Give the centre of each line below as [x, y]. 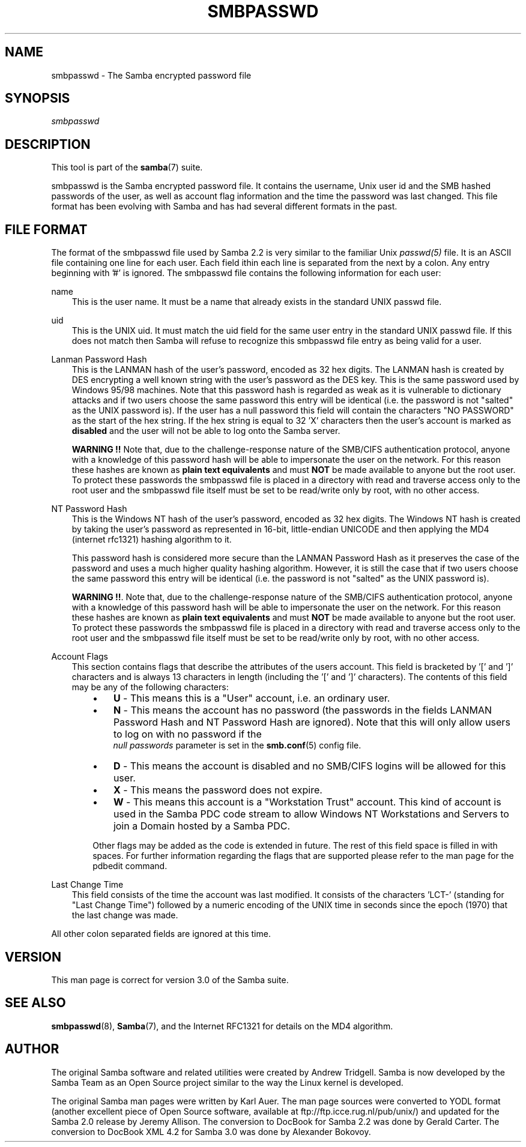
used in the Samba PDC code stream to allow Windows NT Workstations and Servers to [311, 814]
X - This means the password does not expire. [218, 790]
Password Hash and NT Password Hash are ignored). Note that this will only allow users [312, 722]
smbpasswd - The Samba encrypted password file [151, 75]
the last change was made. [125, 915]
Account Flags [80, 657]
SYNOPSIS [38, 98]
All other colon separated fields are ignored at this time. [161, 934]
